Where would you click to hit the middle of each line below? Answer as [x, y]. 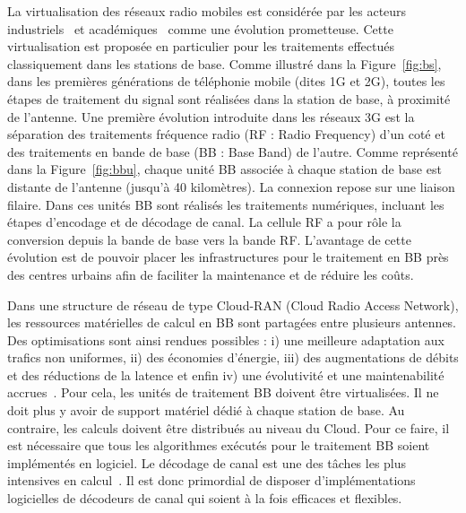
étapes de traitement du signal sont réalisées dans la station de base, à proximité [229, 98]
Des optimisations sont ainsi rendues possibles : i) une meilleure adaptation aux [226, 339]
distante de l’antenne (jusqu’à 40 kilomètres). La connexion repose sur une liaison [231, 186]
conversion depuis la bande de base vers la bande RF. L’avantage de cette [209, 239]
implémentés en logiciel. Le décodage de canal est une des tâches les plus [207, 462]
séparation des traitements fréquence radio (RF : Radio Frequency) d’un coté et [226, 134]
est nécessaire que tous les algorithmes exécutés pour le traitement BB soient [219, 445]
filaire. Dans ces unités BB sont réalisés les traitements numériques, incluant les [226, 204]
